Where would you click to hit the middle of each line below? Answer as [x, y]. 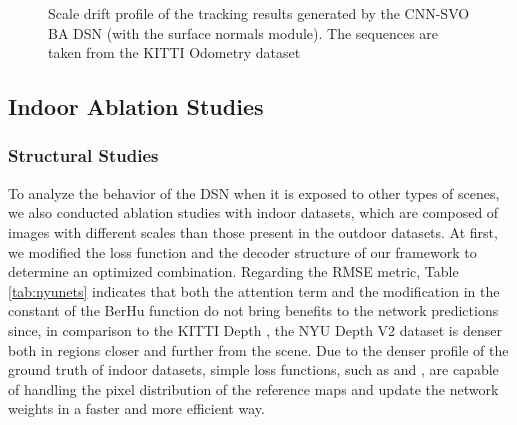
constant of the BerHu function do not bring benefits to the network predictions [253, 310]
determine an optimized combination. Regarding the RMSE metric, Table [233, 271]
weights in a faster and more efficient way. [136, 408]
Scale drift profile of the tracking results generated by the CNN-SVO [259, 13]
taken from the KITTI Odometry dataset [174, 52]
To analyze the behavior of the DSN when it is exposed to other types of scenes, [254, 192]
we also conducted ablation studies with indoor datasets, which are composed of [253, 212]
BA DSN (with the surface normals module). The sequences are [243, 32]
